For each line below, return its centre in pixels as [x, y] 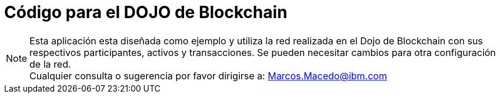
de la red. [50, 64]
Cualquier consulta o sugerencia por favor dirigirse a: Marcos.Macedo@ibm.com [208, 76]
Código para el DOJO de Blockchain [146, 12]
